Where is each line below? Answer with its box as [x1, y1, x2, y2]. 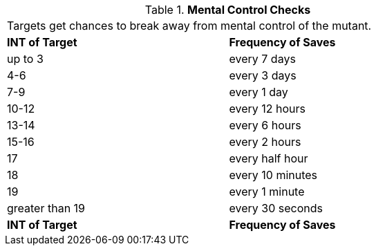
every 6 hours [229, 118, 301, 132]
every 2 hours [229, 135, 301, 149]
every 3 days [229, 68, 297, 82]
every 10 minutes [229, 168, 318, 182]
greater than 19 [7, 201, 86, 215]
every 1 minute [229, 185, 305, 198]
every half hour [229, 151, 308, 165]
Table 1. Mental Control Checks [144, 3, 311, 17]
